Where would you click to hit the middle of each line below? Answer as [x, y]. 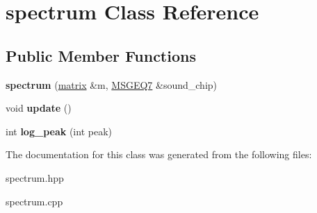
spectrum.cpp [34, 201]
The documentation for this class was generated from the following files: [159, 154]
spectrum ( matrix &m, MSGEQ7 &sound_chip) [112, 84]
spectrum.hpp [35, 177]
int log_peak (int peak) [59, 131]
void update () [39, 108]
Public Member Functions [101, 55]
